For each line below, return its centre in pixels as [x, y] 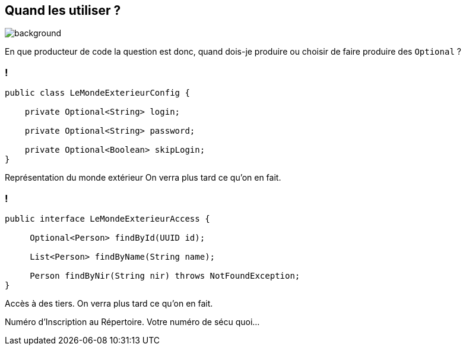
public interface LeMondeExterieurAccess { [107, 218]
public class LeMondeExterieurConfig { [97, 93]
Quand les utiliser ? [63, 10]
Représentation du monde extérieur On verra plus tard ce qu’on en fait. [143, 178]
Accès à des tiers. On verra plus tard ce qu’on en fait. [109, 303]
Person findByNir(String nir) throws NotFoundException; [165, 275]
